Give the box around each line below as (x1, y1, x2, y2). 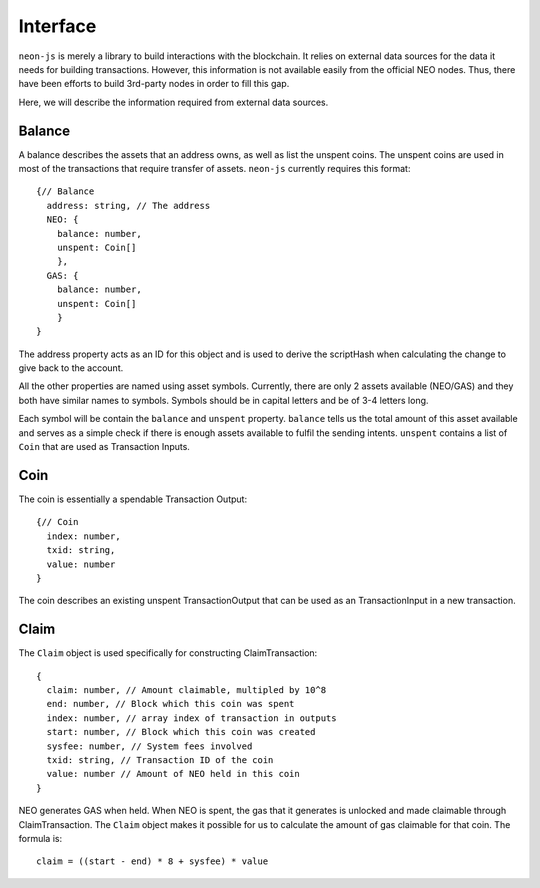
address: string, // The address (46, 200, 211, 211)
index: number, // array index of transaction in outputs (46, 712, 337, 724)
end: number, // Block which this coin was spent (46, 698, 295, 710)
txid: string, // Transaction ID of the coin (46, 754, 274, 765)
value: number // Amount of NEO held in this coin (46, 768, 300, 780)
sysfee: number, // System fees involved (46, 740, 253, 752)
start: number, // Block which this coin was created (46, 726, 316, 738)
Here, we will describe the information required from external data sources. (18, 96, 329, 108)
